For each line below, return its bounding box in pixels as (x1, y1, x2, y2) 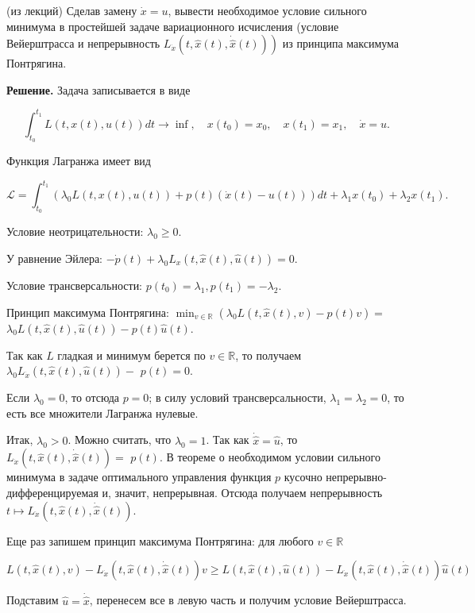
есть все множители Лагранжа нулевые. (6, 404, 199, 421)
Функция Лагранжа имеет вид (6, 152, 151, 169)
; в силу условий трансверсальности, (149, 389, 326, 406)
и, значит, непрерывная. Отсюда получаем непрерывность (102, 484, 383, 500)
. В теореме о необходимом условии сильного (159, 449, 380, 465)
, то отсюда (64, 389, 119, 406)
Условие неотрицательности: (6, 223, 144, 240)
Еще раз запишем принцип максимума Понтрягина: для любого (6, 532, 314, 549)
